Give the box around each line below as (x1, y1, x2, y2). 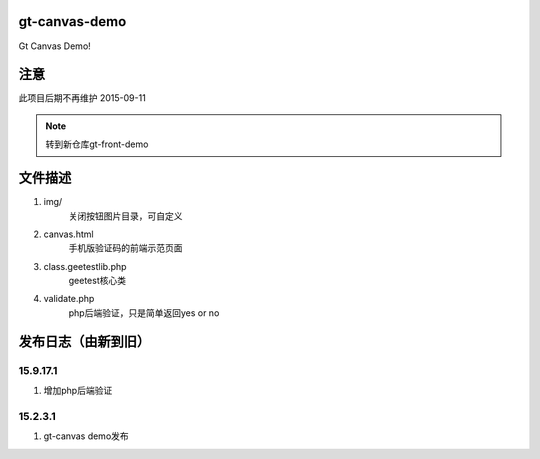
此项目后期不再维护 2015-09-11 (18, 92, 147, 104)
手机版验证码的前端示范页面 (68, 242, 183, 254)
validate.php (43, 293, 95, 305)
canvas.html (43, 228, 94, 240)
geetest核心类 (68, 275, 127, 287)
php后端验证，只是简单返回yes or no (68, 306, 220, 319)
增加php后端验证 (43, 385, 113, 396)
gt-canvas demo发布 (43, 430, 129, 442)
